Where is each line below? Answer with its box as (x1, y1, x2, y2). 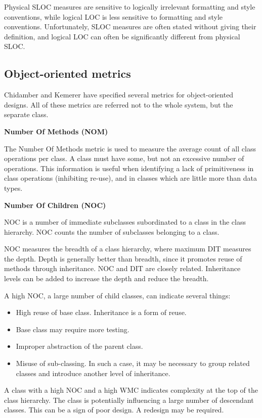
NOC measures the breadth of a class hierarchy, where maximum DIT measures (4, 243, 251, 254)
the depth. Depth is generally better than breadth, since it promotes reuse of (4, 253, 242, 264)
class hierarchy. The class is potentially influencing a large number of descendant (4, 394, 254, 405)
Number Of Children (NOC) (4, 199, 106, 210)
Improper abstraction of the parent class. (16, 341, 143, 351)
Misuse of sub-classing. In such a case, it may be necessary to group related (16, 358, 250, 369)
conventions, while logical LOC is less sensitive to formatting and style (4, 11, 223, 22)
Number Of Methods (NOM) (4, 126, 108, 136)
